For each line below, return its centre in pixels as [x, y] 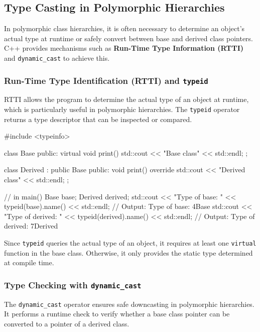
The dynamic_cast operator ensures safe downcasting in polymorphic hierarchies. [129, 304]
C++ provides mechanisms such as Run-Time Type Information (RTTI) [124, 48]
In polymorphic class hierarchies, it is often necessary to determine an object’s [124, 28]
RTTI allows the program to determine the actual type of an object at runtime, [126, 99]
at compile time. [29, 262]
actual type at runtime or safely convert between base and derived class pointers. [128, 38]
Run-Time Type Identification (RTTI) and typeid [106, 80]
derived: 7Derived [31, 226]
